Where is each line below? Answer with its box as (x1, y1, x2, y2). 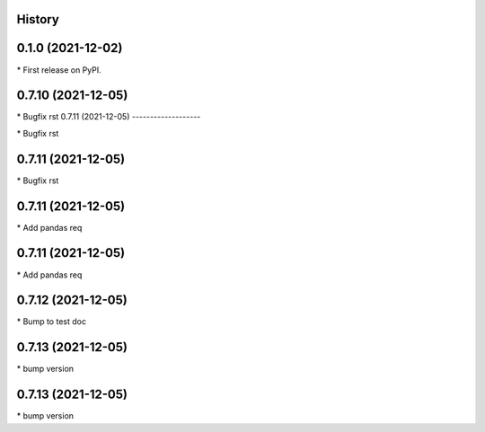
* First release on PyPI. (16, 64, 102, 75)
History (16, 12, 60, 27)
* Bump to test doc (16, 316, 87, 327)
